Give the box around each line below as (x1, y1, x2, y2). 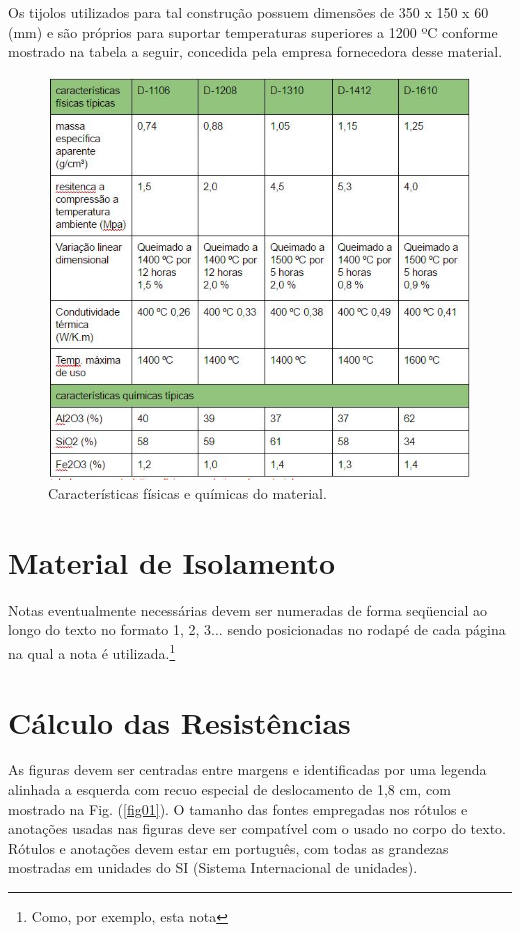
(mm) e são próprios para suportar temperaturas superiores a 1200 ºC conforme (8, 21, 498, 42)
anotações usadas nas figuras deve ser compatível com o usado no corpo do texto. (8, 818, 506, 839)
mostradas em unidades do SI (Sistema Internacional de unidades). (8, 857, 418, 878)
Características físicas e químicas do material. (48, 483, 327, 504)
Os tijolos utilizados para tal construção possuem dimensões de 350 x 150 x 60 (8, 2, 489, 22)
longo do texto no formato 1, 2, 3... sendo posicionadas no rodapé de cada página (8, 619, 506, 640)
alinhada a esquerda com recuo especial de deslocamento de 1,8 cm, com (8, 779, 451, 800)
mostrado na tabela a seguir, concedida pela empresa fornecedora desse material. (8, 41, 503, 62)
